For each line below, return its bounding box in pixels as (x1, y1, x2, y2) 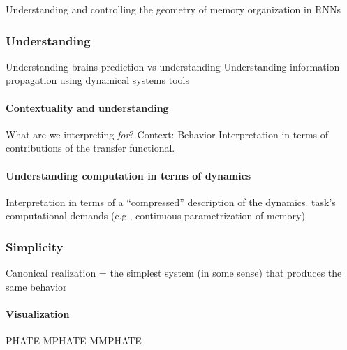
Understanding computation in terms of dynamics (6, 168, 251, 182)
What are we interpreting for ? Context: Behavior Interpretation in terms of (6, 126, 329, 141)
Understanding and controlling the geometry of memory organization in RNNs (6, 2, 341, 16)
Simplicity (6, 238, 64, 255)
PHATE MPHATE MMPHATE (6, 333, 142, 348)
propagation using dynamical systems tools (6, 73, 189, 87)
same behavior (6, 279, 67, 293)
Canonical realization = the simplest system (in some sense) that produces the (6, 265, 342, 280)
